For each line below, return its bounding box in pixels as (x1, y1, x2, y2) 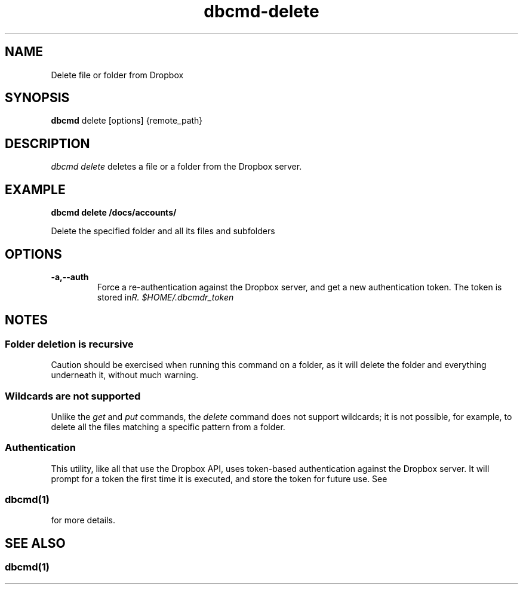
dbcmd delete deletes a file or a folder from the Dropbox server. (51, 161, 302, 172)
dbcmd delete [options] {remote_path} (51, 115, 203, 126)
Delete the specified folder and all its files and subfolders (51, 226, 275, 237)
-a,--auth (51, 271, 89, 282)
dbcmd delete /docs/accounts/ (51, 207, 177, 218)
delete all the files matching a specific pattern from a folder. (51, 421, 285, 432)
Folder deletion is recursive (5, 338, 134, 350)
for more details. (51, 515, 116, 526)
